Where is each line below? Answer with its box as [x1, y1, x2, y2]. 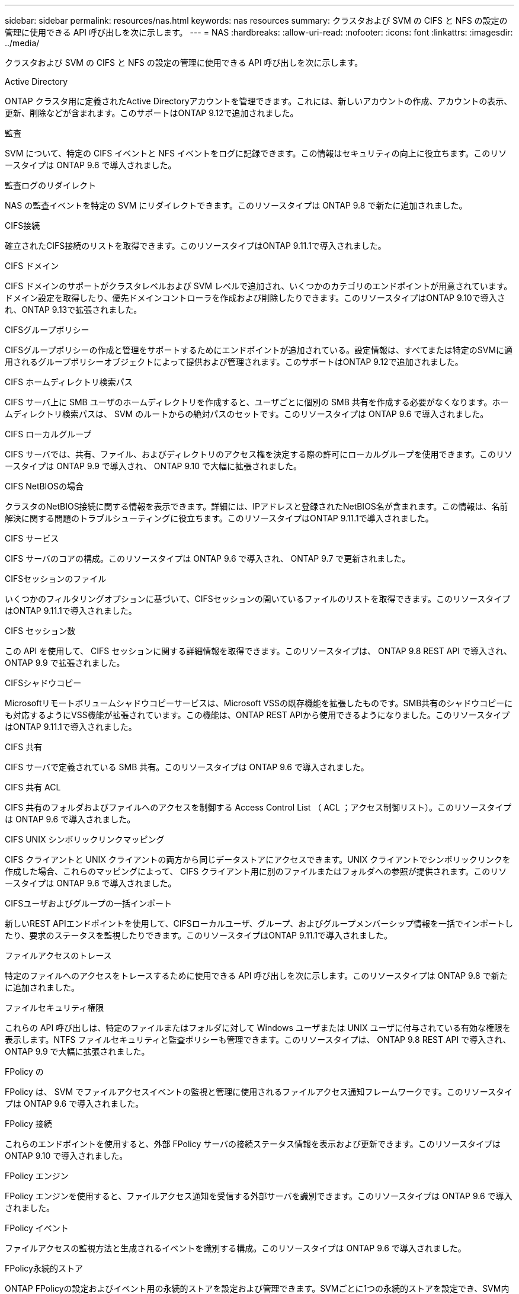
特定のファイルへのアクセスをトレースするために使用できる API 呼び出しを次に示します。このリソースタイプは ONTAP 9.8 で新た [5, 970, 508, 981]
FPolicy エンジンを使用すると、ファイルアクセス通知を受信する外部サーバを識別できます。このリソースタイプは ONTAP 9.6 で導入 [5, 1191, 512, 1201]
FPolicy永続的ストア [5, 1263, 83, 1273]
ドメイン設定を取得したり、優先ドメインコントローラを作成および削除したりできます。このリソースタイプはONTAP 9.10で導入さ [5, 293, 505, 303]
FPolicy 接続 [5, 1119, 52, 1129]
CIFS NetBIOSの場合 [5, 481, 84, 491]
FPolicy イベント [5, 1223, 69, 1233]
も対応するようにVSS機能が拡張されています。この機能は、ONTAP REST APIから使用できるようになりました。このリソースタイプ [5, 710, 510, 720]
